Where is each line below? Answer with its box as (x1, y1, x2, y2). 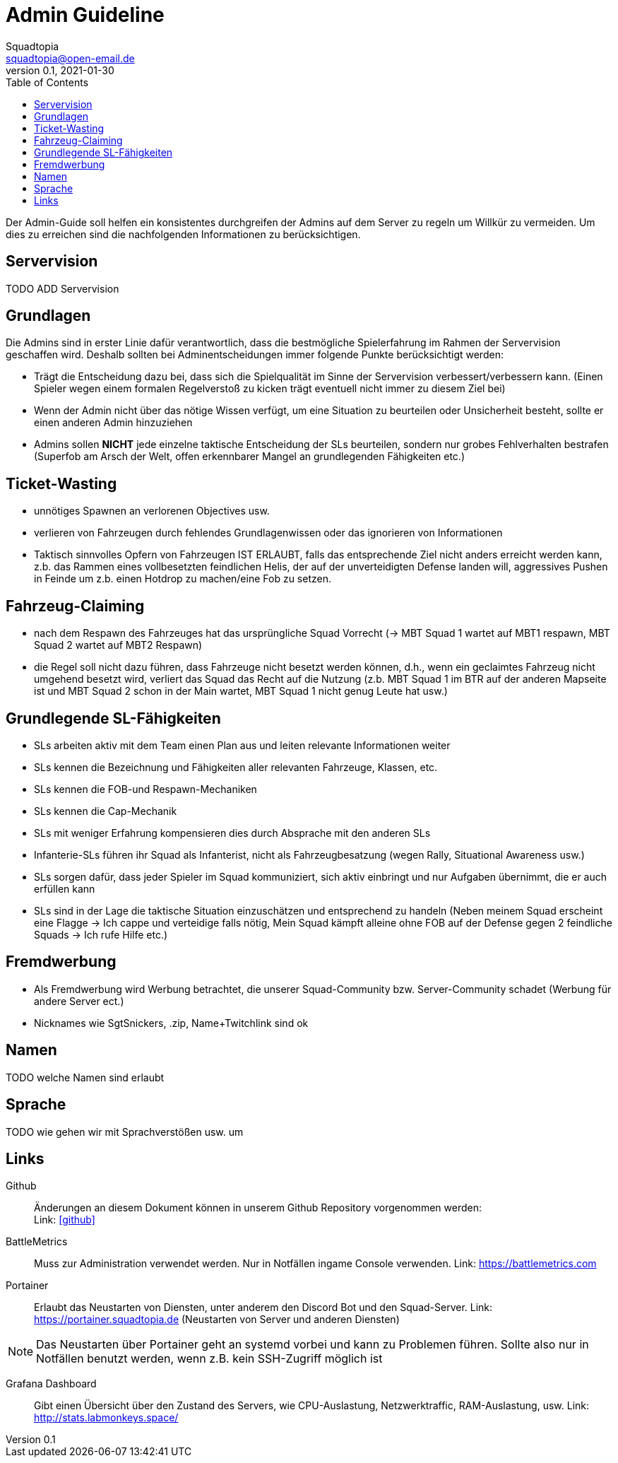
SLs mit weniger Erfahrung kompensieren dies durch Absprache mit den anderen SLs (34, 826, 431, 839)
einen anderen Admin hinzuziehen (34, 416, 193, 429)
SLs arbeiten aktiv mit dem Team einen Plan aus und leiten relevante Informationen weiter (34, 739, 451, 751)
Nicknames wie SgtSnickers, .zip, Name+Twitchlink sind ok (34, 1016, 309, 1029)
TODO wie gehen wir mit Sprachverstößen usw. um (6, 1125, 244, 1138)
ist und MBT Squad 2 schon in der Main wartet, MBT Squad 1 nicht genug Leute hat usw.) (34, 685, 448, 698)
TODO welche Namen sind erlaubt (6, 1071, 165, 1083)
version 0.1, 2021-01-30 (6, 64, 114, 76)
